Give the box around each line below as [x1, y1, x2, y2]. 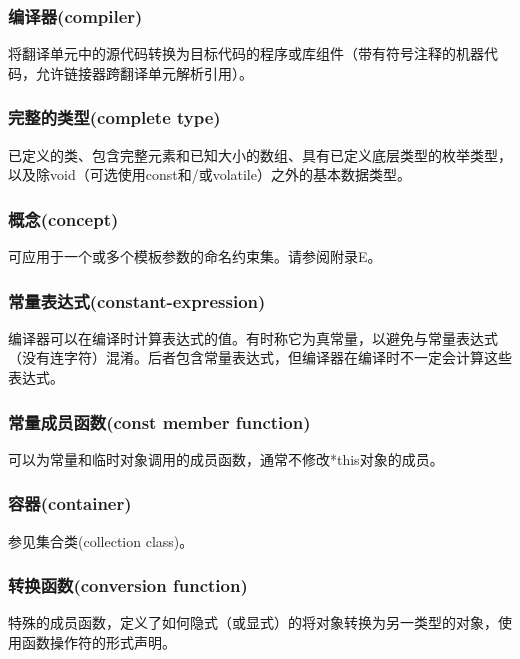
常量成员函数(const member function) [8, 409, 311, 434]
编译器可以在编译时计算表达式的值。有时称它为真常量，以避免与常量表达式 [8, 327, 498, 348]
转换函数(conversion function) [8, 573, 248, 598]
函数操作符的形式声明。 [21, 632, 176, 653]
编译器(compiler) [8, 3, 143, 28]
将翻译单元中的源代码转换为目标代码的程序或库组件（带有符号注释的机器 [8, 43, 484, 64]
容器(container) [8, 491, 132, 516]
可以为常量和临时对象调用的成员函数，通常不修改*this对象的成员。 [8, 448, 444, 469]
